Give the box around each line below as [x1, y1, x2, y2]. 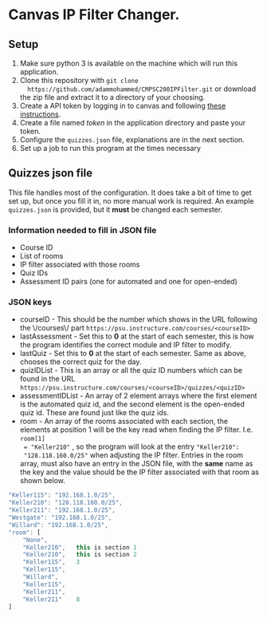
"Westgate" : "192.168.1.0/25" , [8, 513, 112, 522]
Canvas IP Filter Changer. [8, 6, 180, 24]
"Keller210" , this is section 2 [22, 551, 137, 559]
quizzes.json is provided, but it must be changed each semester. [8, 204, 223, 214]
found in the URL [19, 374, 76, 384]
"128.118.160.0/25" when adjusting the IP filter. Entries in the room [23, 450, 244, 460]
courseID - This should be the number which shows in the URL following [19, 315, 257, 324]
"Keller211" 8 [22, 595, 80, 604]
